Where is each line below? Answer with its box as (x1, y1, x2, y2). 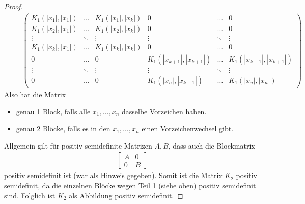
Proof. (4, 1, 23, 11)
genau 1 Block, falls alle (16, 106, 91, 116)
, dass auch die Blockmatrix (168, 140, 255, 151)
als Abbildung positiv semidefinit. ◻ (69, 190, 183, 200)
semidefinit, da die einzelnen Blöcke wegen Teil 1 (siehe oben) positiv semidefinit (4, 180, 256, 190)
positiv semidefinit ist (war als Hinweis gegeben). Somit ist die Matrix (4, 170, 223, 181)
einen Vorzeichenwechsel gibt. (142, 123, 234, 134)
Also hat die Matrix (4, 89, 66, 99)
